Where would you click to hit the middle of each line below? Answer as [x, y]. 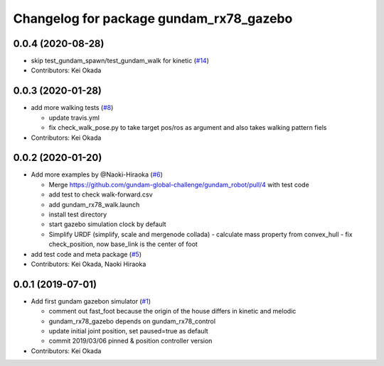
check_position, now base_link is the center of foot [123, 244]
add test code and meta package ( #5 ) [86, 254]
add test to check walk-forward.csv [101, 194]
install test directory [78, 214]
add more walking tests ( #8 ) [72, 108]
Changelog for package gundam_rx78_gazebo [153, 18]
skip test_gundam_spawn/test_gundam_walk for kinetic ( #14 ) [120, 61]
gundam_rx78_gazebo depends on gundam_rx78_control [132, 321]
